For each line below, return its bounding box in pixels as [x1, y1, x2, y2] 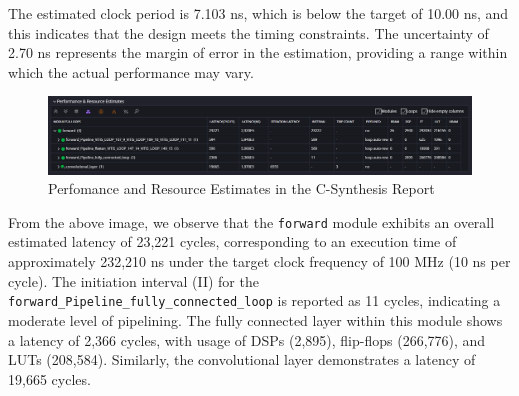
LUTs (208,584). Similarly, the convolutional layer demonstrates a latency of [8, 349, 476, 370]
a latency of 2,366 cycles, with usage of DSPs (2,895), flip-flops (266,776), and [8, 329, 486, 350]
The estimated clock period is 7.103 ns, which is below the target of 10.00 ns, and [8, 3, 509, 23]
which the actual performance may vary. [8, 61, 254, 82]
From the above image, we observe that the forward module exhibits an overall [8, 211, 495, 232]
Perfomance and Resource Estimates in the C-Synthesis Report [48, 178, 435, 199]
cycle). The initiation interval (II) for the [8, 270, 259, 291]
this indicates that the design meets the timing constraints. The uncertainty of [8, 22, 489, 43]
